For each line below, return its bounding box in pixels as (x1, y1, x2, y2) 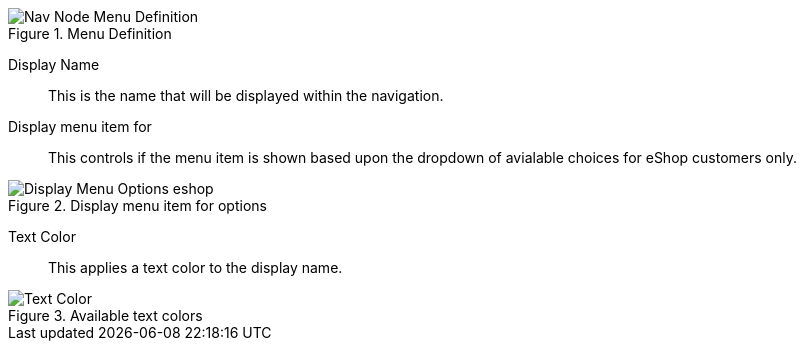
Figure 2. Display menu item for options (8, 197, 267, 214)
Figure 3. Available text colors (8, 307, 203, 324)
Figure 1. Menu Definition (8, 25, 172, 42)
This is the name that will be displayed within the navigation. (48, 87, 444, 104)
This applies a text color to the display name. (48, 259, 343, 276)
